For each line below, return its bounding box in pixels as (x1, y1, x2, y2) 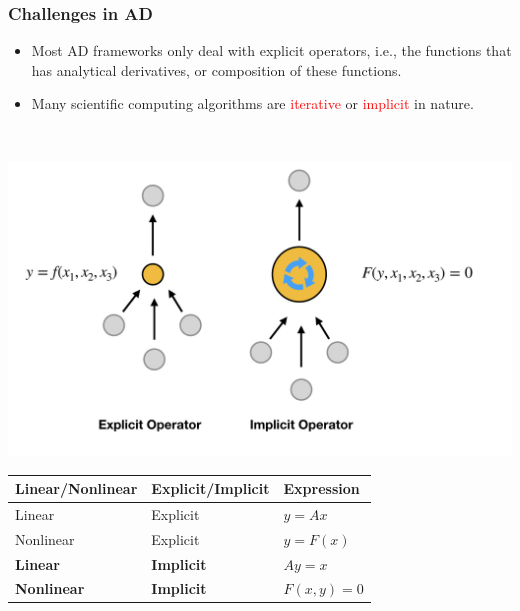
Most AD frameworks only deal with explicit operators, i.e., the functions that (31, 40, 512, 61)
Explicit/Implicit (151, 478, 270, 499)
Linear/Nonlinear (15, 478, 138, 499)
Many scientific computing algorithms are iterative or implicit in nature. (31, 93, 474, 114)
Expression (283, 478, 360, 499)
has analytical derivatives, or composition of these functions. (31, 59, 402, 80)
